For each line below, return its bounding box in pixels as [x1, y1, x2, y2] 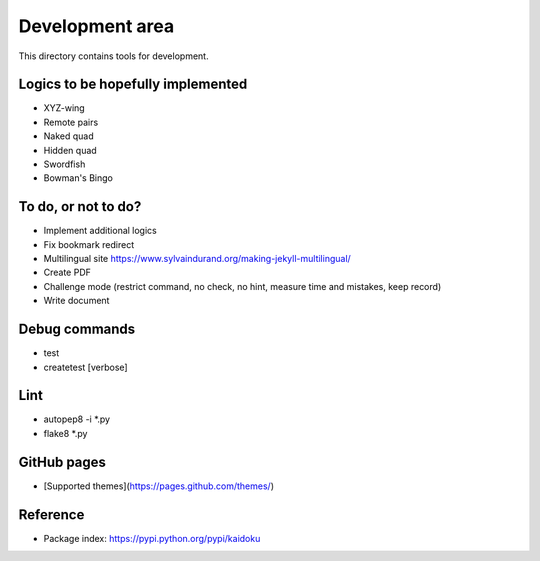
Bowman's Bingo [43, 172, 114, 184]
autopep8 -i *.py [43, 413, 110, 425]
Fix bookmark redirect [43, 238, 135, 250]
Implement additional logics [43, 225, 157, 237]
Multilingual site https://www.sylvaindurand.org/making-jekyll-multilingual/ [43, 253, 352, 265]
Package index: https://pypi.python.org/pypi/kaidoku [43, 532, 261, 544]
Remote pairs [43, 116, 99, 128]
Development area [18, 15, 175, 37]
